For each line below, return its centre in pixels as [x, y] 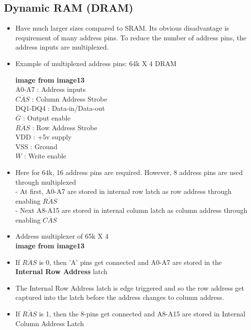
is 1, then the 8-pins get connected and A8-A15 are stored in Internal [142, 314]
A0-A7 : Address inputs [50, 89]
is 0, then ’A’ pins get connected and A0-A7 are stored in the [130, 262]
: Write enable [45, 156]
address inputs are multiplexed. [62, 47]
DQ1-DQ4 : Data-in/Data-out [60, 108]
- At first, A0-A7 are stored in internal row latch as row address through [123, 191]
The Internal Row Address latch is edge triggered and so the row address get [130, 287]
